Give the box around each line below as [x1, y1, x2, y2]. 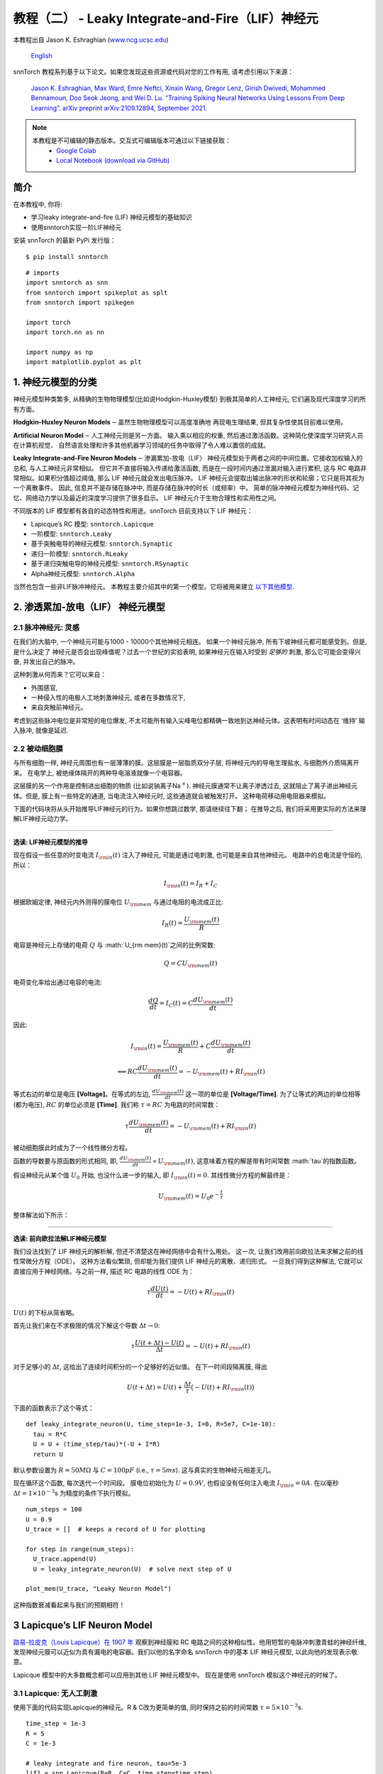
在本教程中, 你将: [13, 199, 63, 209]
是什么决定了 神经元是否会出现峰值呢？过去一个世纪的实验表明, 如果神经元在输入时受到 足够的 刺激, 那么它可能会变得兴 [13, 647, 361, 656]
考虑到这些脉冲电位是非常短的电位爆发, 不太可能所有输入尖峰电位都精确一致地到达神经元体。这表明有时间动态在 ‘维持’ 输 [13, 716, 365, 725]
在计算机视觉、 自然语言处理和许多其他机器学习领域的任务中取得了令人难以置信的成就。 [13, 441, 270, 449]
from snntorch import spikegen [26, 299, 135, 307]
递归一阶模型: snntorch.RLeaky [30, 549, 128, 558]
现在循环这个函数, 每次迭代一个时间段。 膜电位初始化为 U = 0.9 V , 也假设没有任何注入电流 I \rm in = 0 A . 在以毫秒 [13, 1479, 340, 1489]
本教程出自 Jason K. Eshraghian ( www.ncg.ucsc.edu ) [13, 35, 169, 44]
